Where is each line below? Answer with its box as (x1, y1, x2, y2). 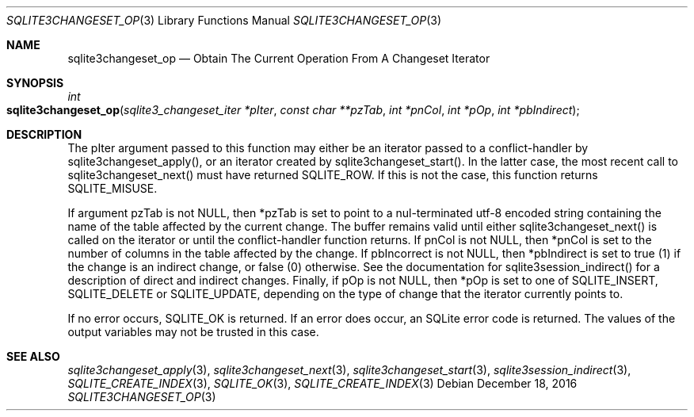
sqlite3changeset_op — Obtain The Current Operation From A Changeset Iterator (67, 52, 490, 65)
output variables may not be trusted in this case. (67, 325, 319, 339)
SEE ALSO (6, 350, 60, 363)
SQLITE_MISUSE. (67, 182, 158, 195)
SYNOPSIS (6, 76, 64, 90)
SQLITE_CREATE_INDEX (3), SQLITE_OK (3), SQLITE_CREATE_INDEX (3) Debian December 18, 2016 (67, 377, 578, 390)
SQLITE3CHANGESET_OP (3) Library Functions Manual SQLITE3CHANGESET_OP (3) (6, 13, 442, 27)
